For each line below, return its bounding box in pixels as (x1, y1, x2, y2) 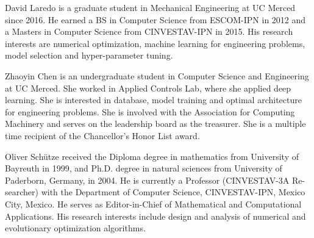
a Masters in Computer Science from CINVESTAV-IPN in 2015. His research (5, 25, 293, 38)
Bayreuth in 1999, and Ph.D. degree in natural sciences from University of (5, 162, 282, 175)
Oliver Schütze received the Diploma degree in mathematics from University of (5, 150, 299, 162)
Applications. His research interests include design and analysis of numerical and (5, 209, 306, 222)
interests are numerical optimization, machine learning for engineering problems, (5, 37, 305, 49)
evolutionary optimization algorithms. (5, 222, 146, 234)
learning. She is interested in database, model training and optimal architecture (5, 93, 302, 106)
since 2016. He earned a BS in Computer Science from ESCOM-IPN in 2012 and (5, 13, 306, 26)
